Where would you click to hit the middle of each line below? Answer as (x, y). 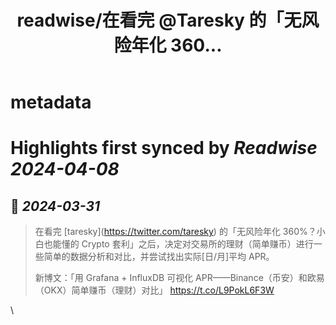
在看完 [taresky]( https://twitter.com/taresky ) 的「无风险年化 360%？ (175, 232)
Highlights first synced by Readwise (164, 148)
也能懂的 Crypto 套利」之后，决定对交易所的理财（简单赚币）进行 (178, 244)
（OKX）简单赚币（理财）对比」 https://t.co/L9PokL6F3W (154, 290)
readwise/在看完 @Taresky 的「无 (159, 20)
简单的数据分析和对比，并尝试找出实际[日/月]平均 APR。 (159, 257)
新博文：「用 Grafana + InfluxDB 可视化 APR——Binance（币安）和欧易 (179, 278)
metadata (51, 102)
